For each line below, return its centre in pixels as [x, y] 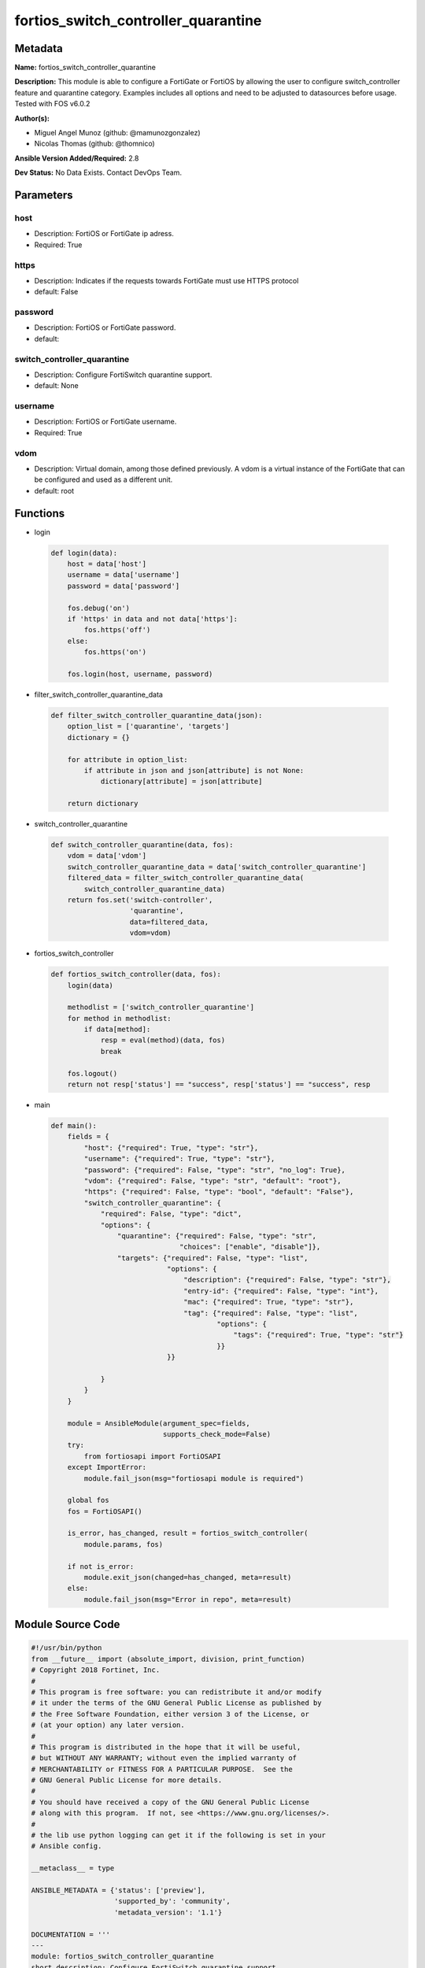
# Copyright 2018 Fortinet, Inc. [96, 1670]
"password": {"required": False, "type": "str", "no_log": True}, [215, 1170]
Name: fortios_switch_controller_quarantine [85, 68]
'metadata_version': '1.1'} [168, 1912]
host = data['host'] [107, 564]
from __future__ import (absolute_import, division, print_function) [168, 1659]
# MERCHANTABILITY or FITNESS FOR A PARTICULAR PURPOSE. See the [162, 1769]
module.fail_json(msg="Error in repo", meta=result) [188, 1599]
